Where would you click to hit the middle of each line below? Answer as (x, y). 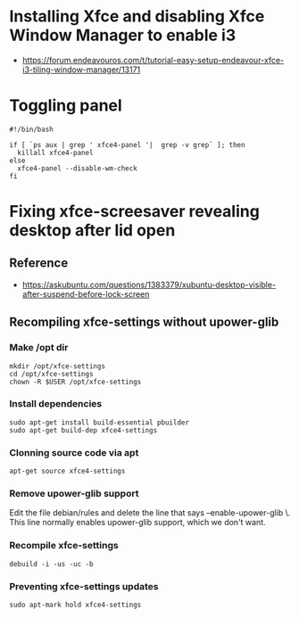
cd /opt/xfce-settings (51, 374)
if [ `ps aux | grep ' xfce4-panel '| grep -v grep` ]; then (127, 144)
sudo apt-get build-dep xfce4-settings (83, 430)
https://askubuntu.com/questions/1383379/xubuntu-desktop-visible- (149, 284)
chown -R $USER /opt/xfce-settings (75, 382)
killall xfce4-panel (55, 152)
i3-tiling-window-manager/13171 (81, 70)
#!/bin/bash (31, 129)
